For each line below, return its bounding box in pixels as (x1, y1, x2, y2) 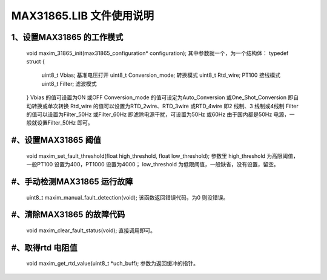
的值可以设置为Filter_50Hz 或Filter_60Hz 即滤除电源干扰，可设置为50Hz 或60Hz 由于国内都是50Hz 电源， (26, 111, 290, 118)
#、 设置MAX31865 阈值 (11, 135, 101, 145)
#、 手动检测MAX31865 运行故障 (11, 176, 133, 187)
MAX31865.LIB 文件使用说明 (11, 9, 154, 22)
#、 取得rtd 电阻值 (11, 243, 78, 253)
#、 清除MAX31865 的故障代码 (11, 209, 125, 220)
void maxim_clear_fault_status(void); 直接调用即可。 (26, 227, 156, 234)
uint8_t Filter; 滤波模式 (41, 80, 97, 87)
